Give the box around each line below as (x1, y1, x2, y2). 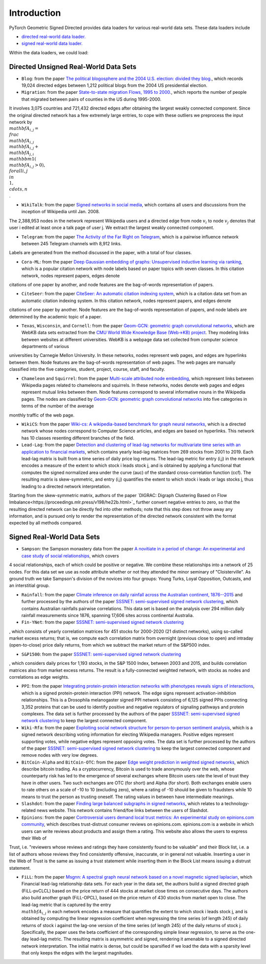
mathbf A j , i (9, 150, 34, 156)
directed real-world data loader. (21, 34, 86, 39)
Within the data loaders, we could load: (9, 49, 89, 55)
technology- (224, 801, 250, 807)
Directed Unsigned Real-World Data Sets (9, 62, 136, 71)
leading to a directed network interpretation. (21, 483, 111, 489)
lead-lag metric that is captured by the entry (21, 901, 111, 908)
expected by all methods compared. (9, 520, 82, 526)
